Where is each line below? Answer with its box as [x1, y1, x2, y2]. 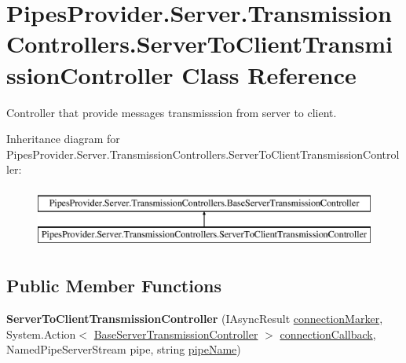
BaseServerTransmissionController [93, 325, 258, 342]
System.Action [6, 325, 76, 342]
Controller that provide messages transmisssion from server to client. [6, 104, 337, 120]
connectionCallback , [280, 325, 376, 342]
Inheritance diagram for [6, 130, 120, 147]
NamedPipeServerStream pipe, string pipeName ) [6, 341, 241, 357]
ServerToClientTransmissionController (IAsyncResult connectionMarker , [6, 310, 383, 327]
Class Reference [181, 58, 357, 90]
